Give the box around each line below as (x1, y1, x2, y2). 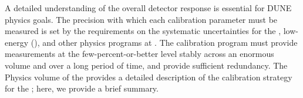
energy (5, 36, 29, 48)
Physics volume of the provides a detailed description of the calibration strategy (5, 70, 292, 83)
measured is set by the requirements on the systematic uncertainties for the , (5, 25, 281, 37)
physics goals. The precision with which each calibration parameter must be (5, 13, 278, 25)
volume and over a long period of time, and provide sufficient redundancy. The (5, 59, 288, 71)
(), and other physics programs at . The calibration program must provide (31, 36, 298, 48)
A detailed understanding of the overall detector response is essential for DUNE (5, 2, 292, 13)
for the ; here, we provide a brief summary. (5, 82, 159, 94)
